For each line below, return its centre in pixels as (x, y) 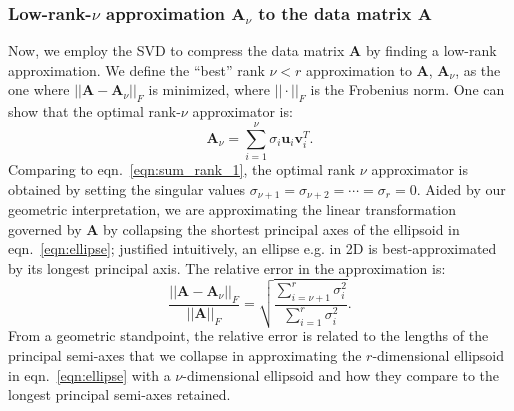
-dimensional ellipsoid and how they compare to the (340, 374)
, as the (478, 69)
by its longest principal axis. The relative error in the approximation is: (227, 267)
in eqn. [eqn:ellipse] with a (89, 374)
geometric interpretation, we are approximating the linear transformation (232, 208)
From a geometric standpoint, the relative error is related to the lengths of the (248, 335)
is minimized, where (209, 89)
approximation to (359, 69)
